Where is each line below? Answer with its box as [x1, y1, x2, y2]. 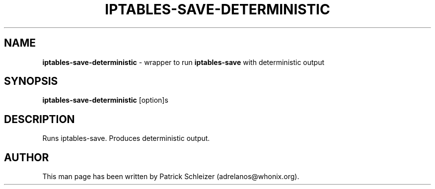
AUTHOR [4, 151, 49, 164]
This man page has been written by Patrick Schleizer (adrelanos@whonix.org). [42, 172, 299, 181]
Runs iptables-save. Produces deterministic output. [42, 134, 210, 143]
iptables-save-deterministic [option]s [42, 96, 168, 105]
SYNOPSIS [4, 75, 58, 88]
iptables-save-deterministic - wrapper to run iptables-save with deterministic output [42, 58, 325, 66]
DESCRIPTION [4, 113, 75, 126]
